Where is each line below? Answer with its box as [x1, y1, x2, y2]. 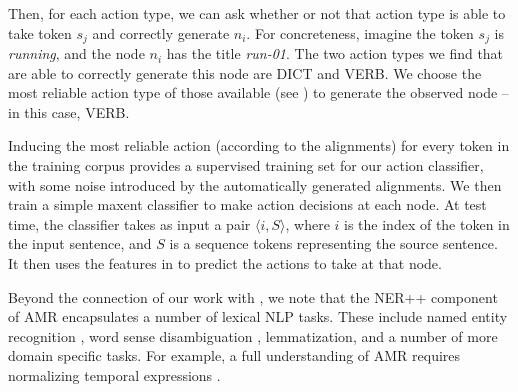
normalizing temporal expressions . [8, 364, 221, 385]
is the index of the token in [344, 213, 510, 234]
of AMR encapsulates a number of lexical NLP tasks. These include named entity [8, 306, 508, 327]
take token [8, 22, 72, 43]
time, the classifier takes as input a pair [8, 213, 251, 234]
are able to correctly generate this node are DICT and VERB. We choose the [8, 62, 482, 83]
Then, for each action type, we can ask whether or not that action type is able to [8, 3, 506, 23]
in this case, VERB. [8, 101, 130, 122]
